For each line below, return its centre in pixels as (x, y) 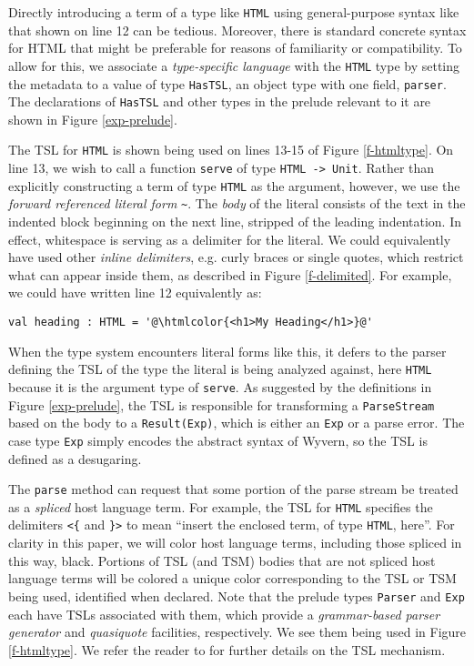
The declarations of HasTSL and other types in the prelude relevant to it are (220, 101)
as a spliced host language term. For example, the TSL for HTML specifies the (221, 506)
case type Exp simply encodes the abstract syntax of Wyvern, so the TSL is (218, 440)
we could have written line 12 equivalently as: (135, 293)
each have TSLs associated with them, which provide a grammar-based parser (224, 614)
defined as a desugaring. (75, 458)
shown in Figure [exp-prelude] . (93, 119)
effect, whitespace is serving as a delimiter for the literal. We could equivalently (230, 239)
